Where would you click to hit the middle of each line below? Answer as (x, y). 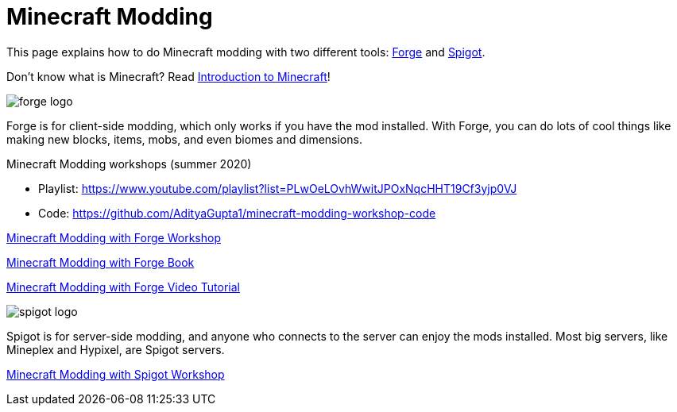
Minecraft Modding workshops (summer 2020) (129, 164)
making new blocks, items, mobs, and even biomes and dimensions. (184, 139)
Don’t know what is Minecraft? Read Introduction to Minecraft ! (168, 76)
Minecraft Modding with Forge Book (101, 262)
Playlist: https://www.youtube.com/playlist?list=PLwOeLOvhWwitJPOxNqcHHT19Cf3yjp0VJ (278, 188)
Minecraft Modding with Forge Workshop (114, 237)
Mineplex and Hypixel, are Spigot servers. (116, 349)
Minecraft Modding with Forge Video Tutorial (123, 287)
